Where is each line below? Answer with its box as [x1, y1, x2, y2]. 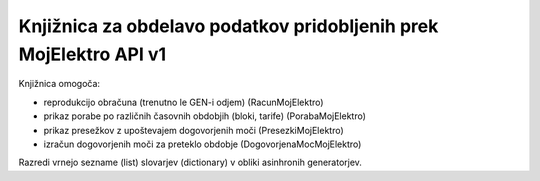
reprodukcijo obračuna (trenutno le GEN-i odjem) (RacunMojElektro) [43, 96, 324, 108]
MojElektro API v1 [18, 43, 167, 65]
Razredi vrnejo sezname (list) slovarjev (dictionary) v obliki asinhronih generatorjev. [18, 156, 362, 169]
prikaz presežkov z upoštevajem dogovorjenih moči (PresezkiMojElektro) [43, 124, 344, 136]
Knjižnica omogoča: [18, 78, 100, 90]
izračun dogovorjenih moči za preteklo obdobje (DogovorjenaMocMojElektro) [43, 138, 362, 150]
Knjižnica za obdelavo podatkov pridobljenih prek [18, 15, 439, 37]
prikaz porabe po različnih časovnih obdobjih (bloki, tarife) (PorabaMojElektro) [43, 110, 367, 122]
